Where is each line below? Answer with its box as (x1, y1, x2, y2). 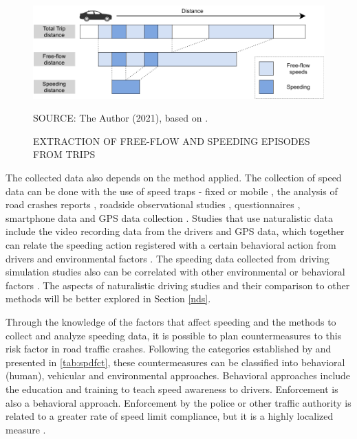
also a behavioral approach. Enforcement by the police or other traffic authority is (6, 395, 351, 409)
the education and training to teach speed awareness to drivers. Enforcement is (6, 381, 338, 396)
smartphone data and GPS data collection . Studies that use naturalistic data (6, 210, 333, 225)
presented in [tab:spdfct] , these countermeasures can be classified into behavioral (6, 354, 345, 369)
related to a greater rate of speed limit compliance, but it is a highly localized (6, 409, 334, 423)
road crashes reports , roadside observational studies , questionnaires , (6, 197, 301, 212)
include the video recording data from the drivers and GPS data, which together (6, 224, 345, 238)
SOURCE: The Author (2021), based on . (33, 111, 208, 125)
